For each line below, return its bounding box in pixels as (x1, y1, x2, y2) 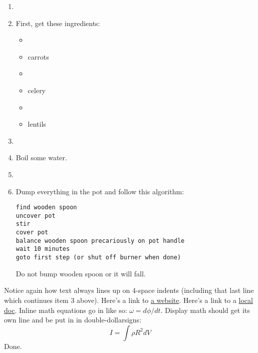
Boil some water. (16, 152, 67, 163)
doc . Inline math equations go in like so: (4, 304, 127, 315)
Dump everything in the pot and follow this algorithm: (16, 186, 184, 196)
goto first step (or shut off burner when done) (16, 254, 181, 261)
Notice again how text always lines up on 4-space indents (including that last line (4, 285, 254, 295)
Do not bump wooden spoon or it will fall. (16, 268, 146, 278)
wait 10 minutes (16, 245, 70, 253)
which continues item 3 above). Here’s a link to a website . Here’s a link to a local (4, 294, 253, 305)
